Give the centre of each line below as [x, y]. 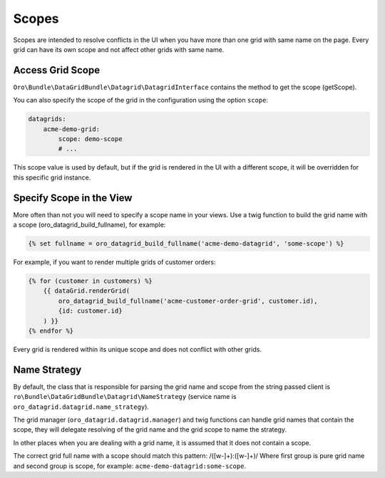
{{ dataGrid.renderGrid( [87, 291]
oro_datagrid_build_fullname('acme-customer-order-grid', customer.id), [188, 301]
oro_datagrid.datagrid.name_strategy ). [81, 407]
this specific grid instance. [52, 177]
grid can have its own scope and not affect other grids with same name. [119, 49]
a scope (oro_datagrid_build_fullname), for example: [89, 225]
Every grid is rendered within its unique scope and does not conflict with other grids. [137, 349]
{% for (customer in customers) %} [90, 281]
